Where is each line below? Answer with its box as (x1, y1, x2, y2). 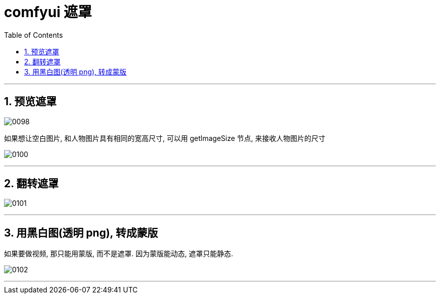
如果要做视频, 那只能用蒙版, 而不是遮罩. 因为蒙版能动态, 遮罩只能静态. (4, 249, 233, 258)
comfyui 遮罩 (4, 4, 92, 21)
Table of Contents (4, 30, 63, 39)
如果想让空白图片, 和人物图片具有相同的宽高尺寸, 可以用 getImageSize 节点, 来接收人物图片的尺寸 (4, 133, 325, 142)
